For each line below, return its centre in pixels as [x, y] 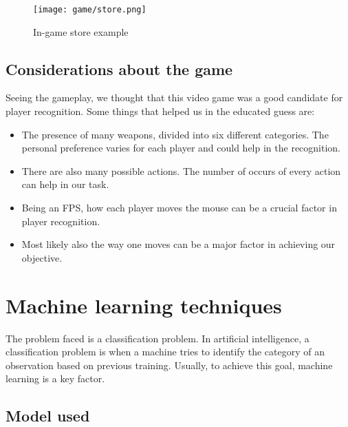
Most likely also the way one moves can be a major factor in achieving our [178, 244]
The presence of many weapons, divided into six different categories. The [175, 134]
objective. [42, 257]
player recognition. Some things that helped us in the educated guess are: [160, 111]
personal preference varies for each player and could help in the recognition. [181, 148]
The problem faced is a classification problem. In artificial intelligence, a [157, 338]
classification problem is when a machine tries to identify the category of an [165, 352]
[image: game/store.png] [90, 10]
